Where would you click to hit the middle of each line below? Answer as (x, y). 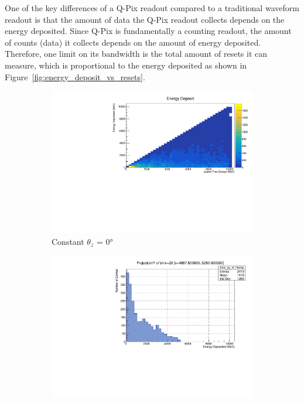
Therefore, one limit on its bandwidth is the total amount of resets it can (136, 54)
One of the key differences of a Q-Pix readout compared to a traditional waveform (152, 8)
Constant (68, 241)
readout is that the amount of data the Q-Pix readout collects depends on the (145, 19)
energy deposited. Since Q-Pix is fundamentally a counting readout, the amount (148, 31)
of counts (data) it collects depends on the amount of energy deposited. (133, 42)
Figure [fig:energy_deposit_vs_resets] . (75, 76)
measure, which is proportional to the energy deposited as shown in (126, 65)
